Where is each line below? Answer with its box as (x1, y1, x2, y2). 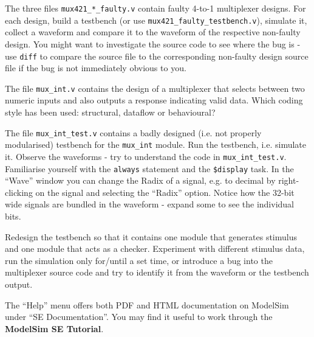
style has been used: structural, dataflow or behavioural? (5, 106, 216, 118)
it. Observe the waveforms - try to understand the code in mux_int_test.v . (5, 150, 287, 162)
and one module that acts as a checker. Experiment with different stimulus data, (5, 242, 305, 255)
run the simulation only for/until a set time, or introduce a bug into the (5, 254, 273, 266)
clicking (5, 186, 33, 198)
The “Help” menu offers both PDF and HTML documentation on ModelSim (5, 298, 289, 311)
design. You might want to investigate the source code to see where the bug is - (5, 37, 301, 50)
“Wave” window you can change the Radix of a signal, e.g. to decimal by (5, 174, 276, 187)
